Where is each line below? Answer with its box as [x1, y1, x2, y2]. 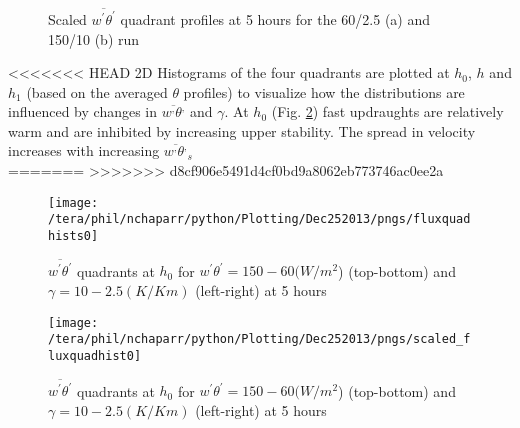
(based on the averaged [26, 81, 168, 102]
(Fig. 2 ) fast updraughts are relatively [271, 101, 504, 122]
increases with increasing [8, 140, 160, 161]
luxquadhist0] [48, 348, 142, 363]
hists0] [48, 228, 99, 243]
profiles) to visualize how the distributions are [183, 81, 465, 102]
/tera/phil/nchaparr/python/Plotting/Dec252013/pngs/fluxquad [48, 212, 471, 227]
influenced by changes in [8, 101, 158, 122]
